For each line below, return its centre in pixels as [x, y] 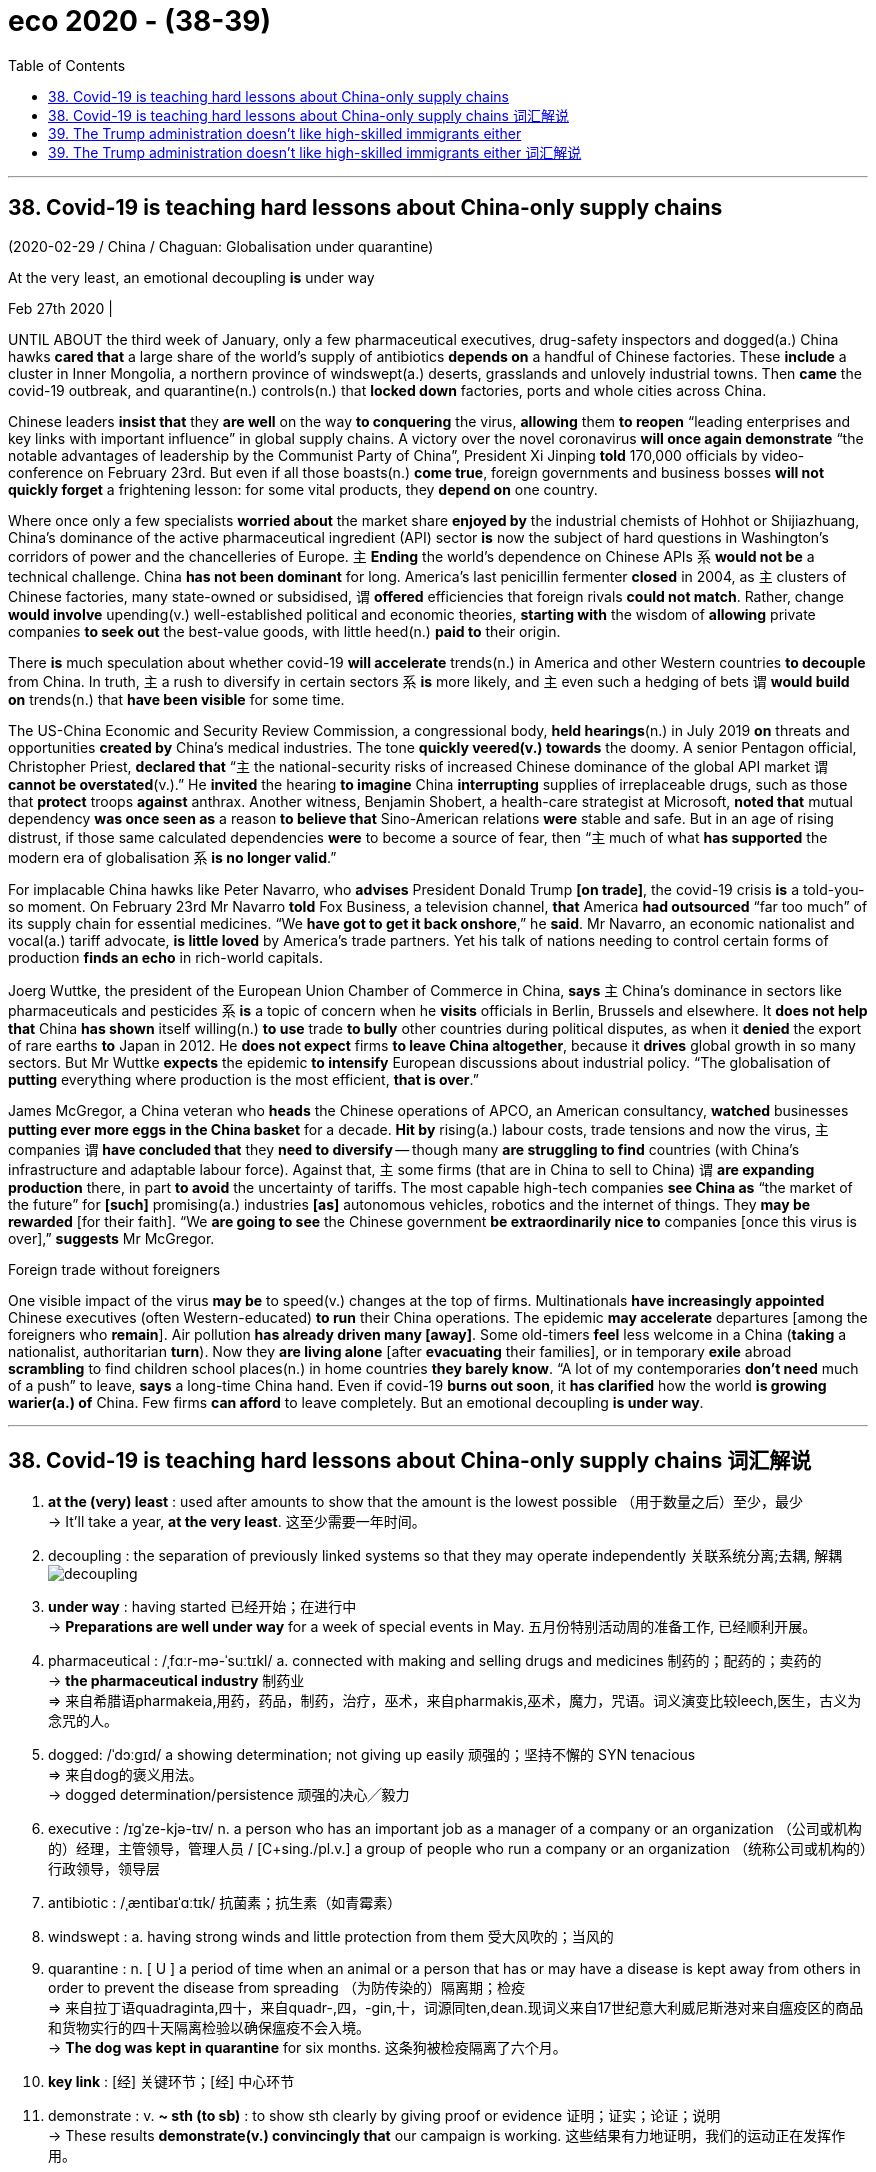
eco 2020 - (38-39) [139, 21]
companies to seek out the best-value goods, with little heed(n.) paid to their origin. [284, 631]
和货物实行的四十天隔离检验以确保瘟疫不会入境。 [209, 2028]
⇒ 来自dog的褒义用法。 [125, 1775]
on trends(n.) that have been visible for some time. [176, 699]
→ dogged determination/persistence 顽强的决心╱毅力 [229, 1795]
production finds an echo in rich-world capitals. [165, 957]
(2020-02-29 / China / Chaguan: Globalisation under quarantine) [221, 246]
